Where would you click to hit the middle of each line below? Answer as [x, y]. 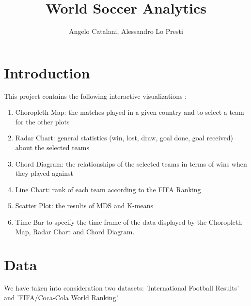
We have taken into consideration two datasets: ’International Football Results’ [122, 288]
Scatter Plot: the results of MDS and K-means [84, 206]
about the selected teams [52, 147]
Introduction [47, 72]
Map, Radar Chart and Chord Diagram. [75, 231]
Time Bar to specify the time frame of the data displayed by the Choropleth [129, 222]
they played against [44, 173]
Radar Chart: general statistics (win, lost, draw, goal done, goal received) [124, 138]
